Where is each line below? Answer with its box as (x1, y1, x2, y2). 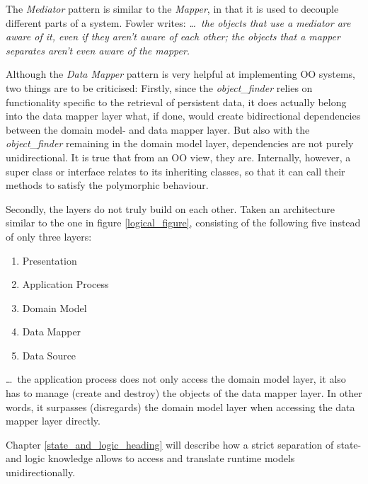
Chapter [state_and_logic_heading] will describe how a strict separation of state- (6, 437, 362, 451)
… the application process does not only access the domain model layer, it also (6, 371, 346, 386)
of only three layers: (6, 229, 92, 243)
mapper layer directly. (6, 413, 100, 428)
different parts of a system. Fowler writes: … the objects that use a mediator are (6, 15, 351, 30)
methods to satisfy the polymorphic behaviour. (6, 178, 209, 192)
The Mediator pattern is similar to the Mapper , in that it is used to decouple (6, 1, 339, 16)
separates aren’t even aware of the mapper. (6, 42, 190, 57)
